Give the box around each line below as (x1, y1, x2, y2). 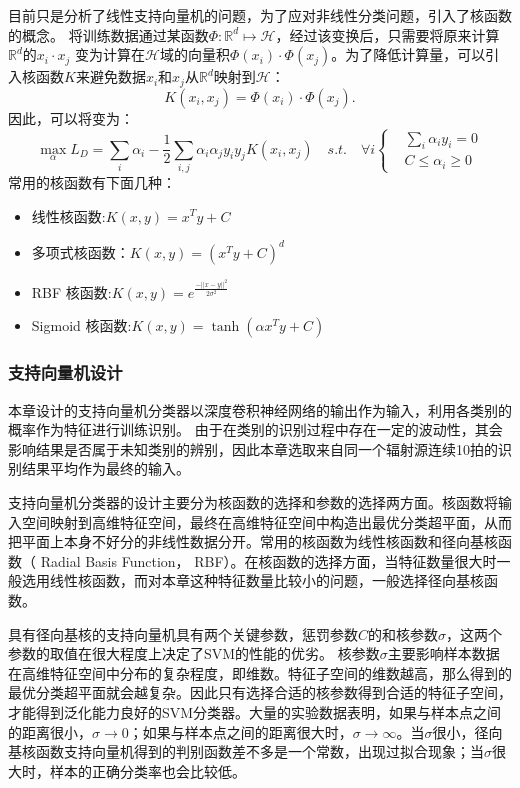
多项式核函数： (31, 241, 130, 262)
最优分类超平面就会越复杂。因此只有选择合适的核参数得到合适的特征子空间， (8, 682, 512, 703)
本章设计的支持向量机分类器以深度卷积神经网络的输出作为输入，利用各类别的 (8, 399, 512, 420)
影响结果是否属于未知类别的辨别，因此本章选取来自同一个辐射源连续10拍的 (8, 438, 498, 459)
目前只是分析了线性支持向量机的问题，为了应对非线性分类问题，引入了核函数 (8, 5, 512, 25)
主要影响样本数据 (387, 643, 500, 664)
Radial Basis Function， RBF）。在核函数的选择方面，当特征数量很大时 (40, 550, 497, 571)
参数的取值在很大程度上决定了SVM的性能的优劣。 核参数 (8, 643, 380, 664)
